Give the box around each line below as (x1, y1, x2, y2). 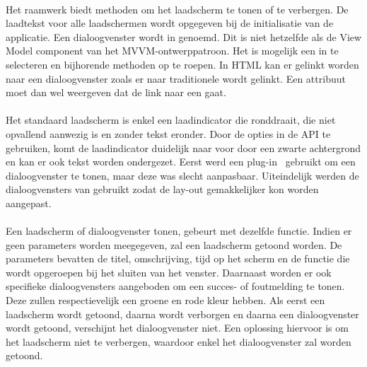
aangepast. (6, 195, 52, 210)
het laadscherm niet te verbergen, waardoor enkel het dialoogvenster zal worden (6, 334, 351, 349)
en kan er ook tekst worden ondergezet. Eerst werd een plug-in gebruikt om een (6, 154, 356, 169)
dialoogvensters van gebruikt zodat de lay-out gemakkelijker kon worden (6, 182, 319, 197)
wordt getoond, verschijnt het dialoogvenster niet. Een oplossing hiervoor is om (6, 320, 349, 335)
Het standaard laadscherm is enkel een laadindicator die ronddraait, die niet (6, 112, 336, 127)
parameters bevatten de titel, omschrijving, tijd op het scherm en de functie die (6, 251, 350, 266)
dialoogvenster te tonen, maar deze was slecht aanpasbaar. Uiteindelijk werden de (6, 168, 359, 182)
